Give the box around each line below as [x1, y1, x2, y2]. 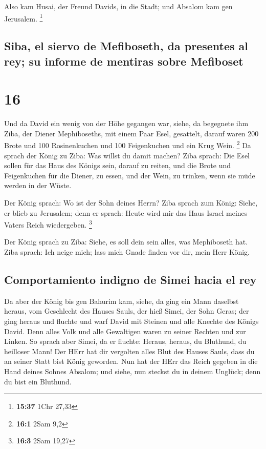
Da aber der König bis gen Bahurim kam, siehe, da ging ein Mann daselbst [4, 295, 239, 306]
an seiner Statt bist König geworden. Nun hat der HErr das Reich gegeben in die [4, 356, 258, 366]
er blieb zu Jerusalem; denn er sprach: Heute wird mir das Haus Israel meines [4, 207, 248, 218]
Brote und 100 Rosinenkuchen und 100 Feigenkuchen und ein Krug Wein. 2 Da [4, 138, 251, 150]
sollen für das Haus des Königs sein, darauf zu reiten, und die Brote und [4, 160, 231, 171]
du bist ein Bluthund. [4, 376, 72, 386]
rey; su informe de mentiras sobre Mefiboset [4, 53, 243, 69]
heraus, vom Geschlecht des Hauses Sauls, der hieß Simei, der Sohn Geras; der [4, 305, 249, 316]
